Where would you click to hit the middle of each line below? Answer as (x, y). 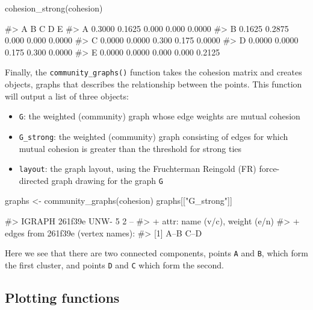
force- (269, 169)
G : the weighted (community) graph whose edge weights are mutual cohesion (160, 116)
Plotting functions (62, 297)
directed (34, 180)
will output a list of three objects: (67, 96)
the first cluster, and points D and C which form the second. (115, 264)
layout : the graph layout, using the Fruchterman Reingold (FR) (138, 169)
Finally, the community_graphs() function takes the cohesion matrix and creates (153, 72)
